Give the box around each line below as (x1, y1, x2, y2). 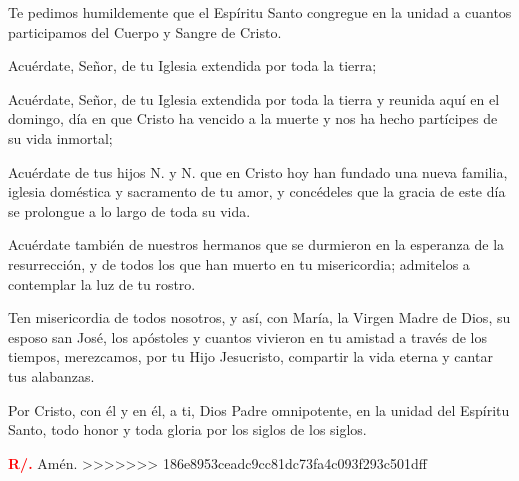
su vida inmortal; (8, 127, 113, 148)
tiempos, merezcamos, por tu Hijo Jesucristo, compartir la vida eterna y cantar (8, 346, 493, 367)
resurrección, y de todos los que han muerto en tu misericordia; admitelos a (8, 253, 470, 274)
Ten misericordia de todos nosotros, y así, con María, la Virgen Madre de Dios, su (8, 307, 511, 328)
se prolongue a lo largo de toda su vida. (8, 200, 251, 221)
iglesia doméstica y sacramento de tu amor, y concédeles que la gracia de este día (8, 181, 506, 202)
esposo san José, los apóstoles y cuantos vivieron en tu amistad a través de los (8, 326, 487, 347)
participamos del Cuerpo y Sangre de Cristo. (8, 21, 282, 42)
